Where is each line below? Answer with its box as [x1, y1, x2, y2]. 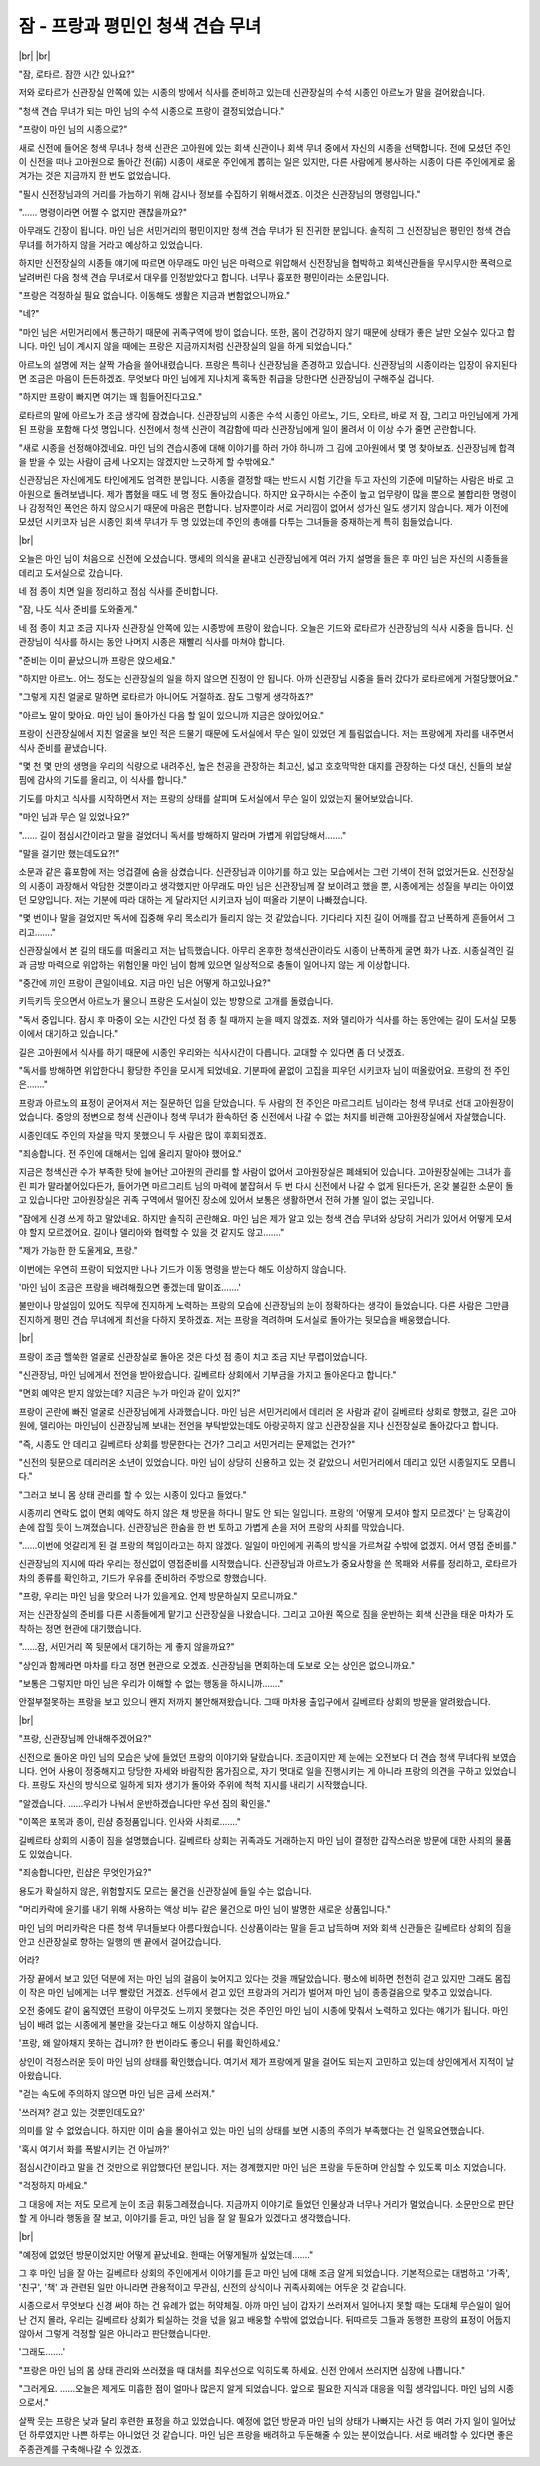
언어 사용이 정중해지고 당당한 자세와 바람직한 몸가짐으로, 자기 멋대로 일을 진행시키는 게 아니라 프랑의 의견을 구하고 [39, 1765, 482, 1777]
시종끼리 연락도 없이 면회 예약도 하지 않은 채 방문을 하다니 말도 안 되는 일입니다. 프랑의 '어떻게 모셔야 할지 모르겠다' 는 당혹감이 [18, 1507, 511, 1519]
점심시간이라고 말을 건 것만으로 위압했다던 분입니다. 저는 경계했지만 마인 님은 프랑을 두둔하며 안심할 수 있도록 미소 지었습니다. [18, 2161, 507, 2173]
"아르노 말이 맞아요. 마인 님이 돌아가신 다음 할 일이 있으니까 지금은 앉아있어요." [18, 709, 325, 721]
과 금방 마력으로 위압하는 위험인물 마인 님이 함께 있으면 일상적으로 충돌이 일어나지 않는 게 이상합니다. [18, 958, 410, 970]
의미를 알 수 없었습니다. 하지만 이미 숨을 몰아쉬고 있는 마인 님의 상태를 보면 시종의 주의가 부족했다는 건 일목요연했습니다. [18, 2125, 485, 2137]
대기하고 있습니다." [45, 1028, 119, 1040]
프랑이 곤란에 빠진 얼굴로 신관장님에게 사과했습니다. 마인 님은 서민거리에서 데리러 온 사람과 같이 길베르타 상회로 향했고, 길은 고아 [18, 1405, 517, 1417]
